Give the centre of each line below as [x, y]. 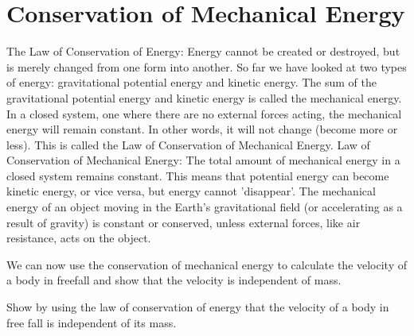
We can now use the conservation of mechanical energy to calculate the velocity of [207, 264]
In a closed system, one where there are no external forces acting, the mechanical [204, 113]
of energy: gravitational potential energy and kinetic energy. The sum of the [191, 82]
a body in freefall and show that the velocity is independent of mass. [174, 280]
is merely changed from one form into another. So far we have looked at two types [207, 66]
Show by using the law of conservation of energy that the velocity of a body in [198, 307]
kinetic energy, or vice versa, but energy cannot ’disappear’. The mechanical [191, 191]
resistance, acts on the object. [79, 238]
